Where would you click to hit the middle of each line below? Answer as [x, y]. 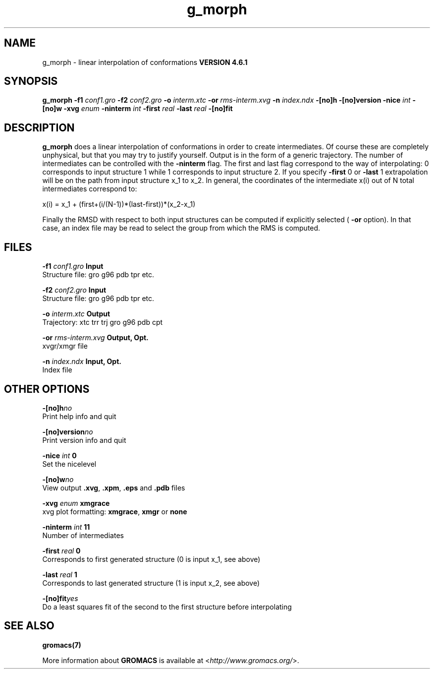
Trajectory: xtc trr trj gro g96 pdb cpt [103, 322]
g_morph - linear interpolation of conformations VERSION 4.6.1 [145, 62]
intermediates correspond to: [90, 189]
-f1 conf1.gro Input [73, 266]
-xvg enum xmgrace [76, 503]
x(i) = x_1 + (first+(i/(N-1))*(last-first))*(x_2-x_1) [119, 204]
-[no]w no [58, 479]
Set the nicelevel [69, 464]
